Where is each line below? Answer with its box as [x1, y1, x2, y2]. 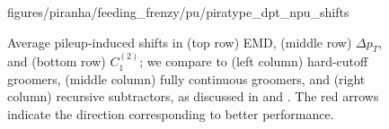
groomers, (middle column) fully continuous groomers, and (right [7, 69, 366, 88]
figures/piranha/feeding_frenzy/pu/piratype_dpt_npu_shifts [7, 3, 349, 21]
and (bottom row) [7, 52, 106, 71]
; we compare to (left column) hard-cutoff [139, 52, 368, 71]
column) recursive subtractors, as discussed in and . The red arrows [7, 87, 379, 106]
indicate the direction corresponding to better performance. [7, 104, 334, 123]
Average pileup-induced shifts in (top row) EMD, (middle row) [7, 32, 352, 51]
